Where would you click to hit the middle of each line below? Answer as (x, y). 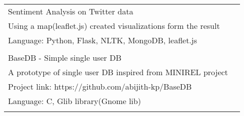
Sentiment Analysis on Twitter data (71, 11)
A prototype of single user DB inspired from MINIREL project (118, 72)
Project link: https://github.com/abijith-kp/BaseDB (100, 86)
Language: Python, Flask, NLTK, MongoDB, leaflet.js (103, 40)
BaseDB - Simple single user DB (65, 58)
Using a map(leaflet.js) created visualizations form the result (114, 26)
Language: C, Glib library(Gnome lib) (74, 101)
